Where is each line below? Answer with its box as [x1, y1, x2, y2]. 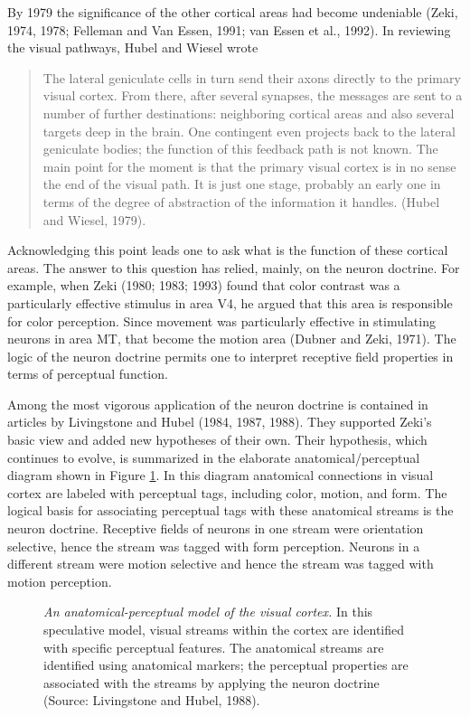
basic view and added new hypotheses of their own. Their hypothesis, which [7, 430, 428, 449]
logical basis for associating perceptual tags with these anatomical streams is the [7, 501, 454, 520]
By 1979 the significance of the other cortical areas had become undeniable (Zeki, [7, 3, 458, 21]
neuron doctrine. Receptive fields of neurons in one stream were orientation [7, 519, 424, 538]
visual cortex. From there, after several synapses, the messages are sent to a [42, 86, 463, 105]
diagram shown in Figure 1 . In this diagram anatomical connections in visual [7, 466, 434, 485]
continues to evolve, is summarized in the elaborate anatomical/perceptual [7, 447, 420, 466]
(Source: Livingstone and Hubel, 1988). [43, 691, 260, 710]
